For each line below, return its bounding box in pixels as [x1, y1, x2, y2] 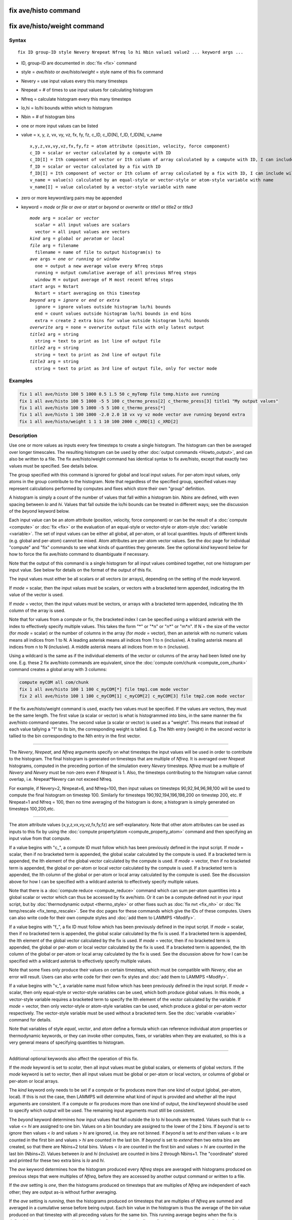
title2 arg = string [30, 345, 79, 351]
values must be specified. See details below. [9, 463, 98, 468]
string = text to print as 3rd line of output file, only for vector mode [35, 366, 218, 371]
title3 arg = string [30, 359, 79, 365]
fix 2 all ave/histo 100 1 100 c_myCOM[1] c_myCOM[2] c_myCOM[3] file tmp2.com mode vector [19, 693, 245, 699]
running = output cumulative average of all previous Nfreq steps [35, 270, 197, 276]
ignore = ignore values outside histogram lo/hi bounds [35, 304, 171, 310]
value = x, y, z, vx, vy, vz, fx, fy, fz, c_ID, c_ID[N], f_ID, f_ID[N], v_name [21, 132, 163, 138]
